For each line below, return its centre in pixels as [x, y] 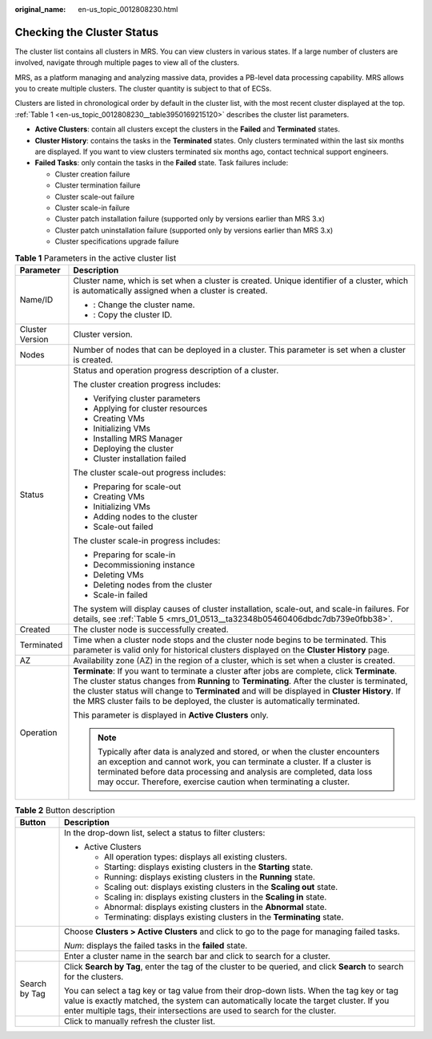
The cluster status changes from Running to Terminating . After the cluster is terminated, [240, 681]
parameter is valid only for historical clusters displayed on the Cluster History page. [231, 649]
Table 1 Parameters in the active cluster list [96, 258]
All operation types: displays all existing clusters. [196, 857]
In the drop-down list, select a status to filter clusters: [165, 833]
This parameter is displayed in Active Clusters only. [171, 715]
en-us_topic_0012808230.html [128, 9]
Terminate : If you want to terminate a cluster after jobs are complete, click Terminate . [235, 671]
